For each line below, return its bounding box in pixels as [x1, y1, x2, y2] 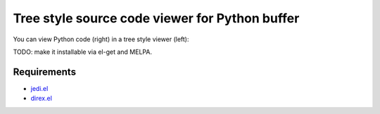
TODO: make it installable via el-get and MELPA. [13, 48, 153, 56]
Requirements [13, 66, 77, 78]
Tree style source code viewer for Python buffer [13, 10, 300, 26]
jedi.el [30, 84, 49, 92]
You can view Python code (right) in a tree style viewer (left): [13, 35, 189, 43]
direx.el [30, 94, 53, 103]
